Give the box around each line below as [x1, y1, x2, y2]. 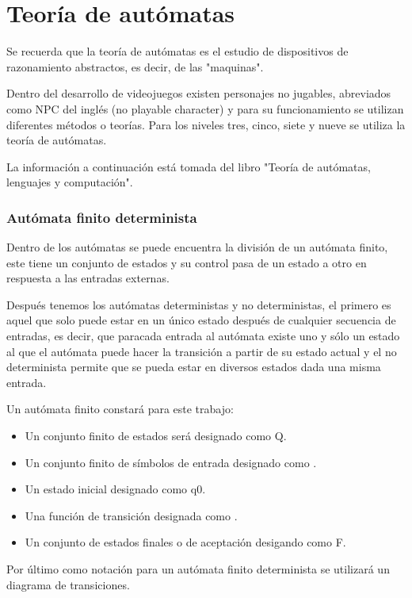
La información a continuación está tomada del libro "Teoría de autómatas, [6, 158, 371, 174]
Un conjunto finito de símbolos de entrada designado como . [25, 454, 317, 470]
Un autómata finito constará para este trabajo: [6, 401, 234, 417]
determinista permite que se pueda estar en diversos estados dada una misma [6, 358, 381, 375]
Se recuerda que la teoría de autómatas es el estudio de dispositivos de [6, 43, 349, 59]
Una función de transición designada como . [25, 507, 238, 523]
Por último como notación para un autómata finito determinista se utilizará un [6, 561, 390, 577]
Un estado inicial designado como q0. [25, 481, 206, 497]
